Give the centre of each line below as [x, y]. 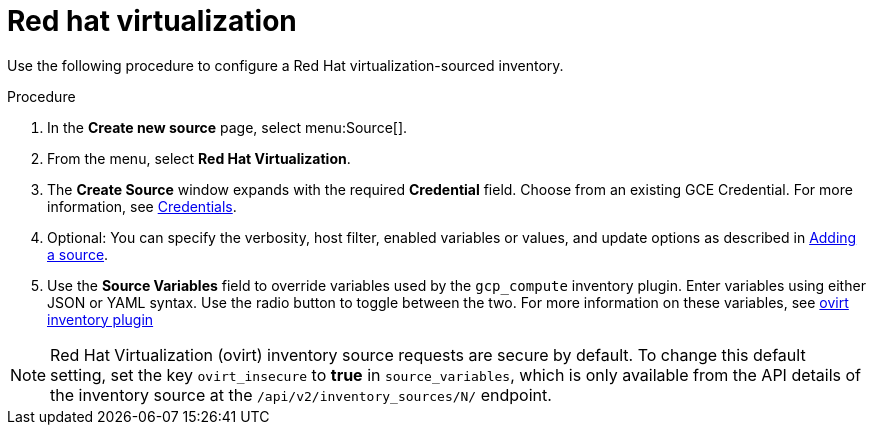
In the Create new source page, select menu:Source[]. [227, 127]
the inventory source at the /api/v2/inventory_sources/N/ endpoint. [301, 394]
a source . [78, 254]
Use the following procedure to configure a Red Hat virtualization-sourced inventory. [285, 65]
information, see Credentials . [142, 206]
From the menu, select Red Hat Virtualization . [199, 158]
